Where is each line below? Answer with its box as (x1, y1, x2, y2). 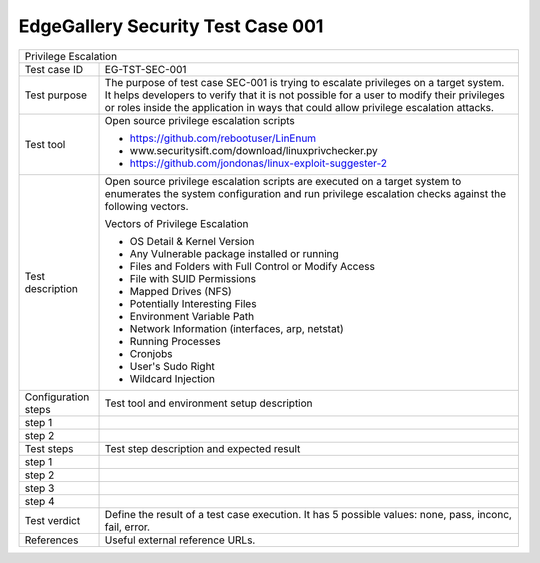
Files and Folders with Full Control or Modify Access (129, 259, 375, 273)
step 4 (24, 494, 55, 508)
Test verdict (24, 513, 81, 527)
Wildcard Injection (129, 371, 215, 385)
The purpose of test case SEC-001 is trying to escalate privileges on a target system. (104, 75, 505, 89)
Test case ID (24, 62, 84, 76)
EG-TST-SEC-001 (104, 62, 187, 76)
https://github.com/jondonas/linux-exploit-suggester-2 (129, 156, 388, 170)
